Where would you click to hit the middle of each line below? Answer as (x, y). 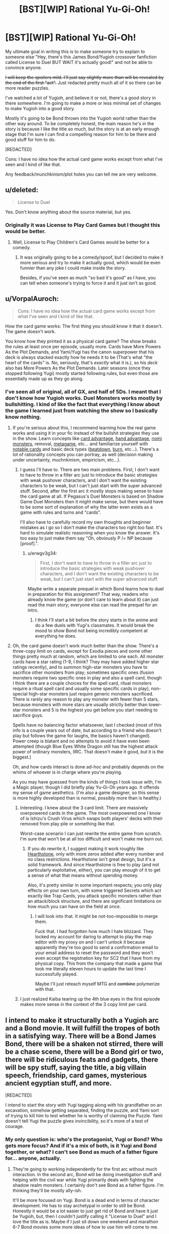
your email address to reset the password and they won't (94, 953)
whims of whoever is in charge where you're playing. (67, 772)
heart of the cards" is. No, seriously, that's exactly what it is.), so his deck (81, 362)
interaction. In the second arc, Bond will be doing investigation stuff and (87, 1175)
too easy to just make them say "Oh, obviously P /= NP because (86, 538)
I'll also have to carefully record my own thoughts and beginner (86, 522)
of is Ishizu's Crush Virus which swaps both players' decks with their (91, 818)
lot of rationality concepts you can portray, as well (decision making (83, 454)
